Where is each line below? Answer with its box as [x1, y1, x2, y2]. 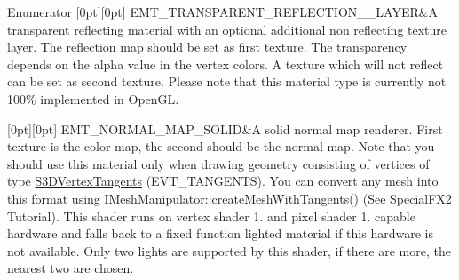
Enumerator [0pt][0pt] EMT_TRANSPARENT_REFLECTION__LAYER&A [7, 3, 439, 20]
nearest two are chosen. [7, 259, 134, 277]
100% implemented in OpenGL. [7, 89, 179, 108]
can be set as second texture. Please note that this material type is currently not [7, 72, 447, 91]
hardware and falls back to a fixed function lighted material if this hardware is [7, 224, 433, 243]
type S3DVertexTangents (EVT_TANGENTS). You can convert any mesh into [7, 172, 439, 190]
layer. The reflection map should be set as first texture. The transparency [7, 37, 408, 56]
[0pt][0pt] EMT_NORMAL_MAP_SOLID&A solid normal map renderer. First [7, 119, 443, 138]
